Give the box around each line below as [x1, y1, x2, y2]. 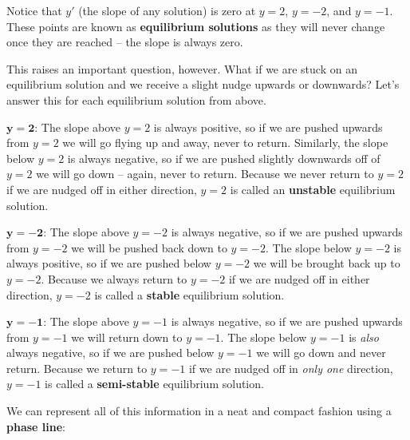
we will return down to [71, 328, 183, 345]
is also [349, 328, 379, 345]
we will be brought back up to [253, 255, 400, 272]
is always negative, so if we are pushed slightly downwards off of [67, 149, 380, 166]
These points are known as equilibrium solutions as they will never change [6, 18, 385, 34]
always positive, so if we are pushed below [6, 255, 211, 272]
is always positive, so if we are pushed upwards [153, 118, 383, 135]
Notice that [6, 2, 62, 18]
